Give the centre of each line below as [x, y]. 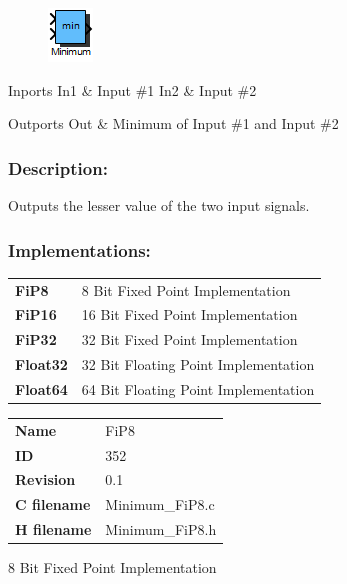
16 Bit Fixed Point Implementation [189, 314]
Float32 [41, 364]
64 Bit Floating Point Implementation [198, 388]
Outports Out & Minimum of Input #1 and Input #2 [173, 123]
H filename [53, 529]
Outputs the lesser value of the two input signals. [159, 205]
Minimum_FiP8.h [161, 529]
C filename [53, 504]
